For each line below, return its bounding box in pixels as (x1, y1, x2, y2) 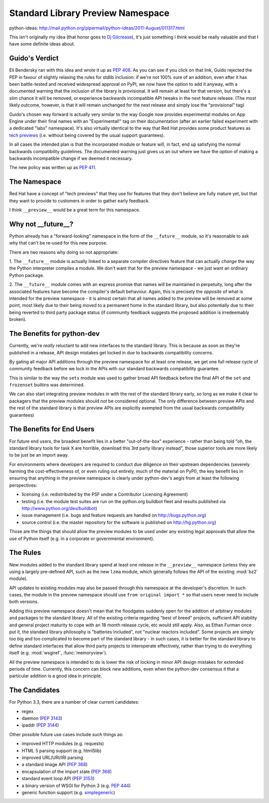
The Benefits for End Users (9, 425, 95, 434)
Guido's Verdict (9, 54, 59, 62)
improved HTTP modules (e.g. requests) (21, 741, 104, 747)
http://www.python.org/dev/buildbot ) (21, 506, 97, 512)
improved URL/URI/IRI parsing (21, 755, 83, 761)
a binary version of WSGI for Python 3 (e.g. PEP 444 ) (21, 783, 131, 789)
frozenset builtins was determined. (9, 382, 85, 388)
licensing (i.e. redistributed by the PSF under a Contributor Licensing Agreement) (21, 492, 188, 498)
